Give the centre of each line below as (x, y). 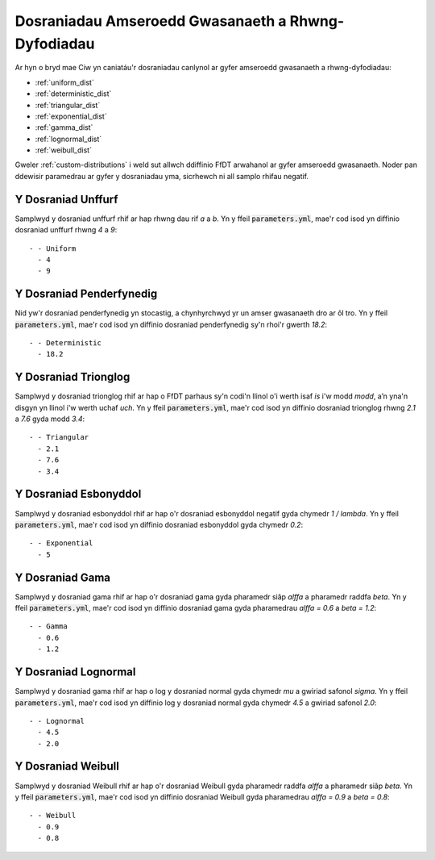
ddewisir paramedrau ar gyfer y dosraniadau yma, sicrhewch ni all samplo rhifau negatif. (162, 176)
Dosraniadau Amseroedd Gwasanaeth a (151, 21)
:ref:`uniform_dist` (64, 82)
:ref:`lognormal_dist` (68, 139)
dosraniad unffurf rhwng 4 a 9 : (66, 230)
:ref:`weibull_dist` (64, 150)
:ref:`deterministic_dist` (73, 94)
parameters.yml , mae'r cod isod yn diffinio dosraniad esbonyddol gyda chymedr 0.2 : (159, 524)
